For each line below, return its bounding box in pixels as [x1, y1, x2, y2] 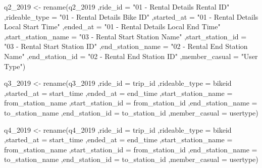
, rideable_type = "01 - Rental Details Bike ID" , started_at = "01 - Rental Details [4, 11, 258, 22]
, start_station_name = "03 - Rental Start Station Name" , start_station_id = [4, 31, 247, 41]
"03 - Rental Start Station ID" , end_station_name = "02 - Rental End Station [4, 41, 248, 51]
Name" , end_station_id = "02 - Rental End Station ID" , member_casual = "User [4, 50, 258, 61]
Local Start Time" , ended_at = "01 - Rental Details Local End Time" [4, 21, 221, 32]
